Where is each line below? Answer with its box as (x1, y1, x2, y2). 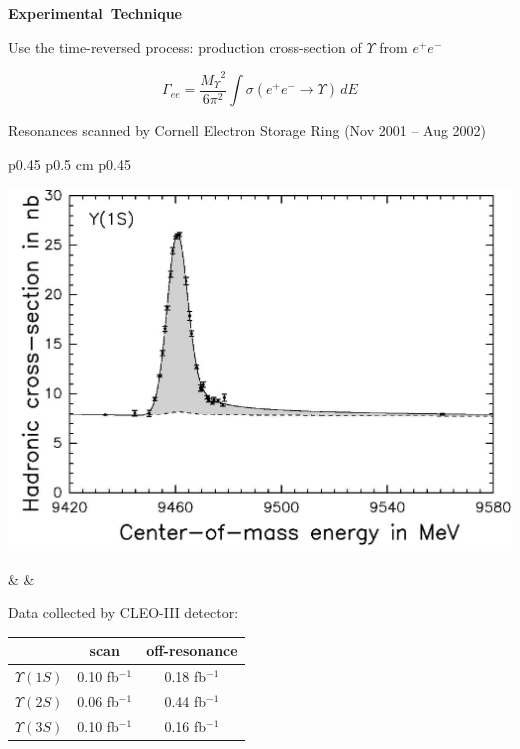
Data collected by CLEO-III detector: (8, 602, 239, 623)
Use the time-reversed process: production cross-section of (8, 36, 362, 57)
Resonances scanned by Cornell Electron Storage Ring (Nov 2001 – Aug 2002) (8, 120, 487, 141)
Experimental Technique (8, 3, 182, 23)
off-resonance (146, 640, 238, 661)
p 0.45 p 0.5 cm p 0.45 (8, 153, 131, 174)
